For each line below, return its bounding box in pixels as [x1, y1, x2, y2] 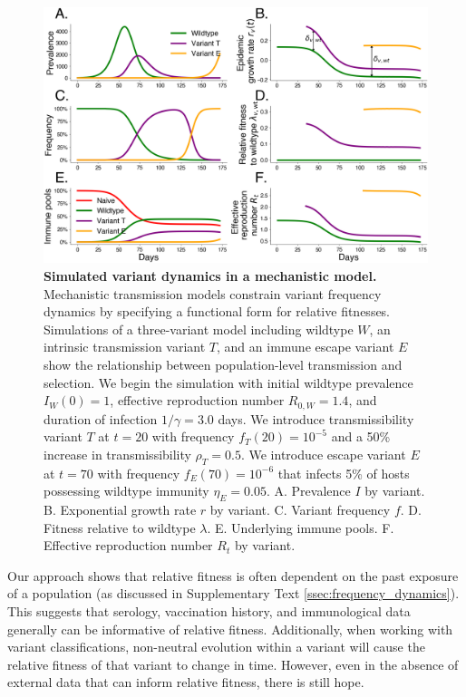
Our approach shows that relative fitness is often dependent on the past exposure [7, 566, 459, 585]
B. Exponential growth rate [44, 499, 197, 518]
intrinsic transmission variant [44, 337, 206, 356]
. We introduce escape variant [240, 444, 406, 463]
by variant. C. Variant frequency [209, 499, 391, 518]
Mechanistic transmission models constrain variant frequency [44, 284, 382, 303]
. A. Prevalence [266, 481, 351, 500]
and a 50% [331, 427, 391, 446]
